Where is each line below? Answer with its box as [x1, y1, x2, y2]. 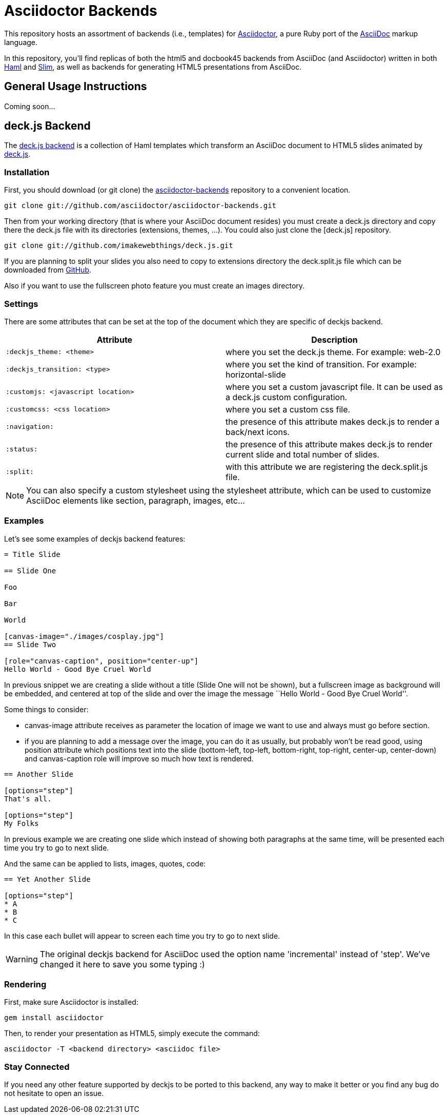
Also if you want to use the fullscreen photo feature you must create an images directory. [4, 281, 305, 291]
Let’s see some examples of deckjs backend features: [4, 534, 186, 543]
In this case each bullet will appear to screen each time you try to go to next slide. [4, 931, 280, 940]
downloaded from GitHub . [4, 265, 92, 275]
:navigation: [6, 423, 54, 431]
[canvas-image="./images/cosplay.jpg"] [4, 632, 164, 640]
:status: [6, 445, 38, 453]
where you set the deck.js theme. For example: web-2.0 [226, 346, 441, 357]
